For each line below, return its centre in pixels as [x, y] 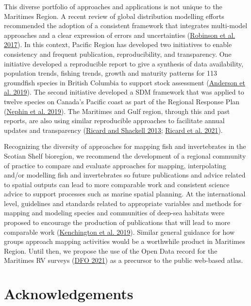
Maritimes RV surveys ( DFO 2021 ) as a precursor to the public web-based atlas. [124, 260]
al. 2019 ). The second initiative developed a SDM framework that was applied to [124, 92]
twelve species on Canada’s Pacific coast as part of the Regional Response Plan [122, 101]
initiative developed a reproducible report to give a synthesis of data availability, [124, 63]
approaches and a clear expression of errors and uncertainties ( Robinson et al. [120, 35]
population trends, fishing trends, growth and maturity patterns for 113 [110, 73]
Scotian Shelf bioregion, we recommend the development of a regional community [125, 155]
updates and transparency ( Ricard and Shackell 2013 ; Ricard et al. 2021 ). [113, 130]
